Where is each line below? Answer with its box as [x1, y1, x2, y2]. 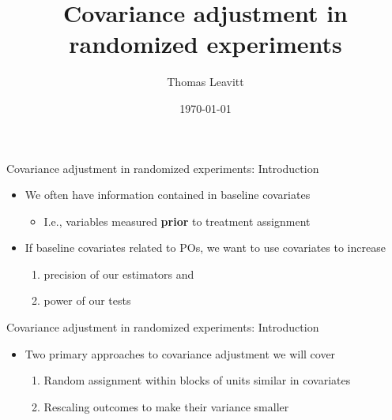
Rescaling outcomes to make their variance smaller [43, 398, 289, 414]
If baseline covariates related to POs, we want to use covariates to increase [24, 239, 386, 256]
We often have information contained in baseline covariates [24, 186, 311, 203]
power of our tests [43, 292, 131, 309]
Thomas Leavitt [167, 73, 244, 90]
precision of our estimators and [43, 265, 194, 282]
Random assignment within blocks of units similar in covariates [43, 372, 351, 388]
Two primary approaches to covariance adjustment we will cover [24, 345, 336, 362]
